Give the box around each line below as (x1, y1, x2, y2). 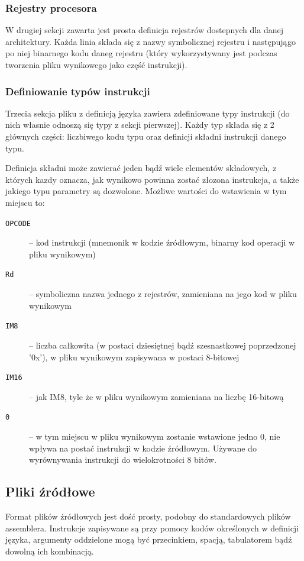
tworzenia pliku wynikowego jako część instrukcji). (5, 59, 187, 70)
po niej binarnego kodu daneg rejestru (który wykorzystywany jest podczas (5, 47, 277, 59)
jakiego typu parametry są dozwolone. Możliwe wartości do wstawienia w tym (5, 185, 287, 197)
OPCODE (5, 219, 31, 228)
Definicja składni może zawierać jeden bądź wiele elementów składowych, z (5, 162, 277, 174)
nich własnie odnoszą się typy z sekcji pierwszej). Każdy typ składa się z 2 (5, 118, 274, 131)
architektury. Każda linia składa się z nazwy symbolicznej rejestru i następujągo (5, 35, 296, 47)
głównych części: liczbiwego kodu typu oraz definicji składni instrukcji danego (5, 130, 286, 142)
